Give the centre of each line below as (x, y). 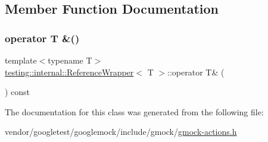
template (21, 60)
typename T (70, 60)
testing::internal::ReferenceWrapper (69, 72)
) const (18, 92)
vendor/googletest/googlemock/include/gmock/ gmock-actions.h (121, 132)
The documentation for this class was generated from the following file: (134, 111)
